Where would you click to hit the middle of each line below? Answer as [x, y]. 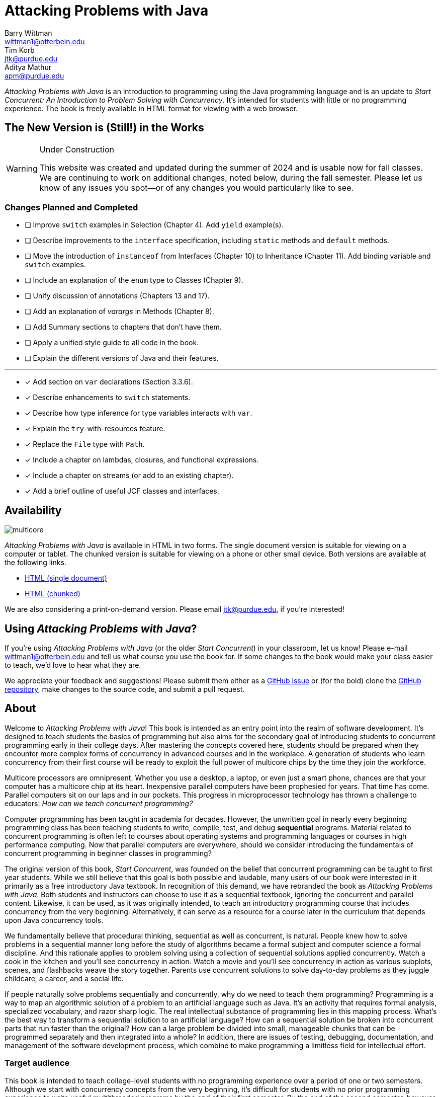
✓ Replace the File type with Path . [85, 444]
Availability [33, 510]
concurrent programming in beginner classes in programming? [108, 853]
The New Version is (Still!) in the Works [104, 128]
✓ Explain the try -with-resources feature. [95, 429]
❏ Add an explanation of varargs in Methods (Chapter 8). [119, 311]
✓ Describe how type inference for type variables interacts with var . [139, 413]
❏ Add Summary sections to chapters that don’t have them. [123, 327]
